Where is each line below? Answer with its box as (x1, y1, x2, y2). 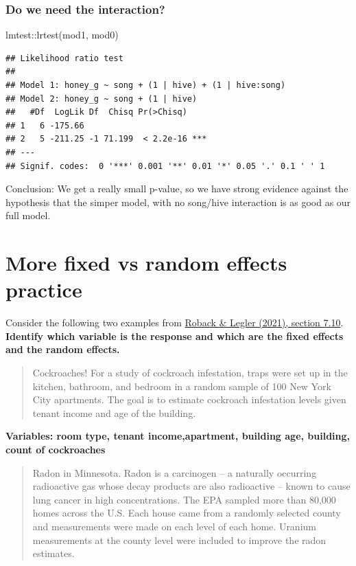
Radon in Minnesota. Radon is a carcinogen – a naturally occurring (32, 465, 317, 479)
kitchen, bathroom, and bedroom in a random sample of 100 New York (32, 378, 331, 393)
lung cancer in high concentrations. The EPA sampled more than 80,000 (32, 492, 336, 506)
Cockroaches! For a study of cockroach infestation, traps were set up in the (32, 365, 348, 380)
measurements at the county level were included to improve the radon (32, 532, 327, 547)
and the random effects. (5, 342, 120, 356)
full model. (5, 208, 51, 223)
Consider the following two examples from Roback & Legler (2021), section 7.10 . (5, 315, 344, 330)
